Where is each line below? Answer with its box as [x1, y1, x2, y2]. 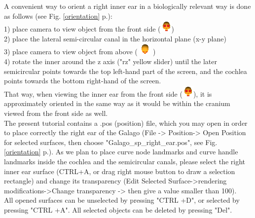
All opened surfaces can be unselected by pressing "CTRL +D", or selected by [4, 195, 240, 205]
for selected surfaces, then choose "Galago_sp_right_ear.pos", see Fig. [4, 137, 218, 147]
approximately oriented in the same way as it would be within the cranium [4, 98, 230, 109]
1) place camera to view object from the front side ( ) [4, 24, 174, 34]
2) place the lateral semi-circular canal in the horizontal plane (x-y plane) [4, 33, 226, 43]
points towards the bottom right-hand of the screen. [4, 75, 161, 86]
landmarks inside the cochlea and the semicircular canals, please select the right [4, 156, 246, 166]
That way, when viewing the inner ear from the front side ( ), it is [4, 88, 212, 99]
